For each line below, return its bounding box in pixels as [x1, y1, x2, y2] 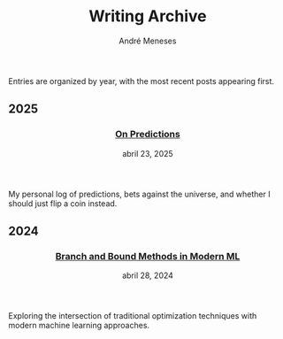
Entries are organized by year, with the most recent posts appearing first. [8, 75, 275, 86]
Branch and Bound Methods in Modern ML [55, 250, 241, 262]
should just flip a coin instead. [8, 197, 118, 209]
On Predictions [115, 128, 180, 141]
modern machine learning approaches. [8, 320, 150, 331]
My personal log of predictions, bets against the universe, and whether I [8, 189, 271, 199]
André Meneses [119, 35, 177, 46]
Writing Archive [88, 6, 207, 27]
